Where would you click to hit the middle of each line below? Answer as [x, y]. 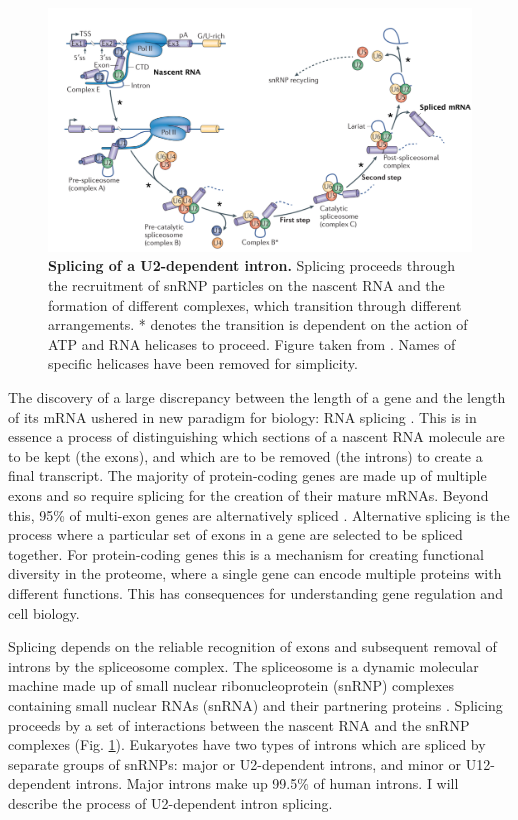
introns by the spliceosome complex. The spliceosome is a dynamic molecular [243, 665]
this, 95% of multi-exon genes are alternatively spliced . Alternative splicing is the [259, 514]
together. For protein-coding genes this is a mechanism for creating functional [246, 553]
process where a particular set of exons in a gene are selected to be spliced [235, 534]
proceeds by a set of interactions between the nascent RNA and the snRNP [239, 724]
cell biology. [44, 612]
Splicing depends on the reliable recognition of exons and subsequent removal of [252, 646]
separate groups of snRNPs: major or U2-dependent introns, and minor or [234, 763]
